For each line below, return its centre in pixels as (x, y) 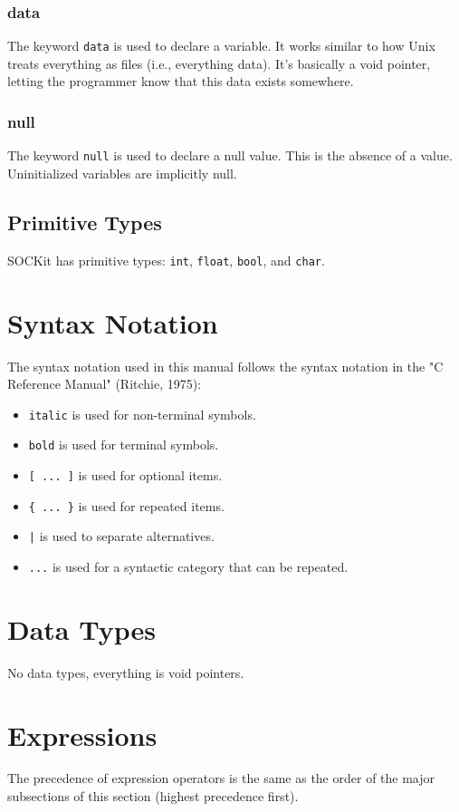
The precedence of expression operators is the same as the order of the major (221, 778)
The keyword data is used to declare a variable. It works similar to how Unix (221, 46)
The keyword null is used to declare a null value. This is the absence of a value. (230, 155)
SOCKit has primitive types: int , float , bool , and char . (166, 260)
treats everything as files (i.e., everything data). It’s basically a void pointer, (219, 63)
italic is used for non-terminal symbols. (142, 414)
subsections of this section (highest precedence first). (153, 796)
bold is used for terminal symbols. (124, 445)
